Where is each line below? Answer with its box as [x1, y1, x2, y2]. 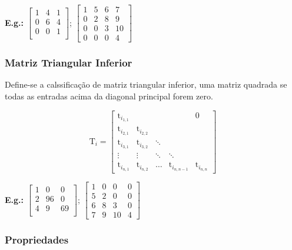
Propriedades [5, 232, 69, 247]
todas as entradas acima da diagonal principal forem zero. [5, 89, 213, 102]
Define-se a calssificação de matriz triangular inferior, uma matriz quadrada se [5, 78, 287, 91]
